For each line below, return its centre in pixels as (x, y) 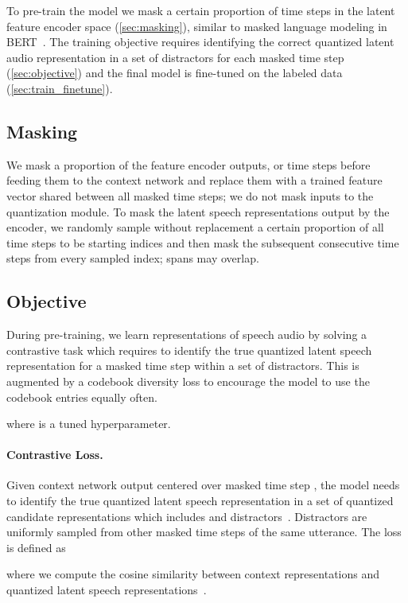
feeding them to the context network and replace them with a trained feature (194, 180)
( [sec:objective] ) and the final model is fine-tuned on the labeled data (175, 73)
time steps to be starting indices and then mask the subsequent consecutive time (203, 242)
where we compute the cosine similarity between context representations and (193, 574)
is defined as (36, 547)
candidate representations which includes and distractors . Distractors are (187, 516)
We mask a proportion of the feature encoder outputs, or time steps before (188, 164)
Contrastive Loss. (55, 455)
